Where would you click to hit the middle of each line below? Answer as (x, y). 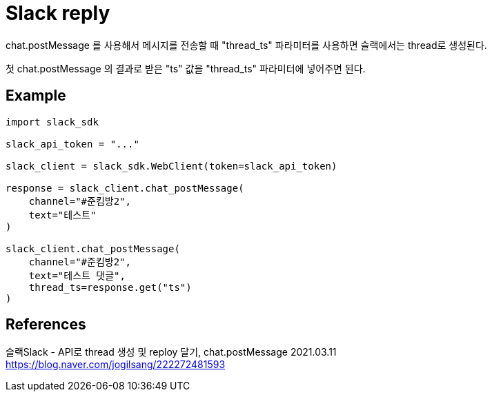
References (46, 325)
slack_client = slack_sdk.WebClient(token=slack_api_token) (171, 166)
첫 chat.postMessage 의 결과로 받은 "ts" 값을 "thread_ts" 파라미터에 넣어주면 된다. (186, 68)
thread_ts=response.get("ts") (110, 287)
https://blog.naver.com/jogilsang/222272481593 (116, 365)
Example (36, 96)
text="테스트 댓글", (77, 275)
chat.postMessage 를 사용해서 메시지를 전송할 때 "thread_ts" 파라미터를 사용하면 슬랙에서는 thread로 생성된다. (246, 45)
